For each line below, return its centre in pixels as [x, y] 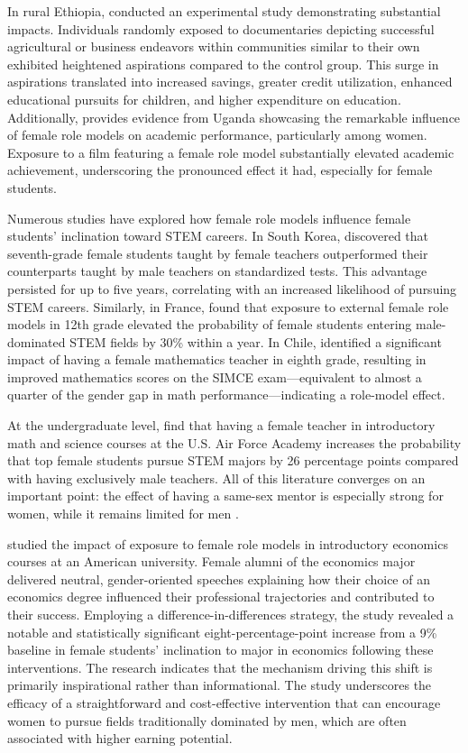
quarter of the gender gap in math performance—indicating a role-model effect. [226, 395]
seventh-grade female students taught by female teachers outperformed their [218, 253]
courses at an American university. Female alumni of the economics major [211, 561]
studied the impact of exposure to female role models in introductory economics [228, 543]
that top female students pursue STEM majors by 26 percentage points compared [233, 460]
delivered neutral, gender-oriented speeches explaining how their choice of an [219, 579]
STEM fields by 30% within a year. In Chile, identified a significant [256, 341]
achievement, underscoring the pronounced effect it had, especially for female [220, 170]
